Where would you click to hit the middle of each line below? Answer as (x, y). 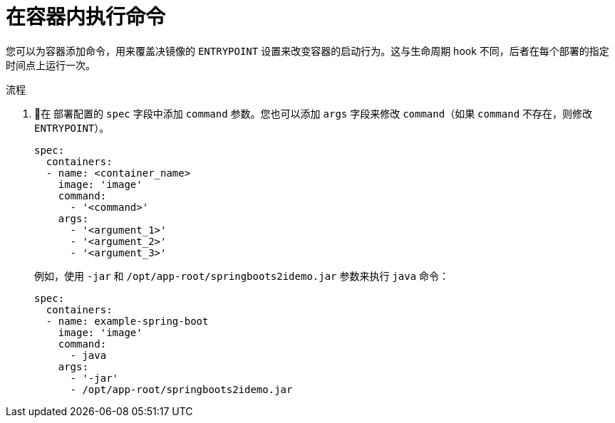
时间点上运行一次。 (51, 65)
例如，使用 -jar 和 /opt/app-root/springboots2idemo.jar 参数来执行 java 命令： (242, 276)
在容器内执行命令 (86, 17)
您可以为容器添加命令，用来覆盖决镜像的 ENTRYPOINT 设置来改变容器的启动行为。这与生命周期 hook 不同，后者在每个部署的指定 (307, 51)
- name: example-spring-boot (127, 321)
